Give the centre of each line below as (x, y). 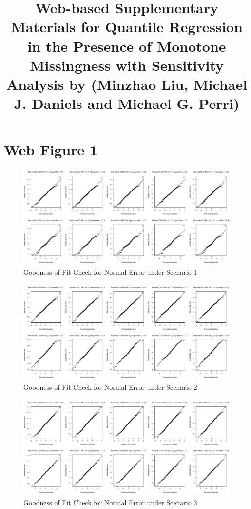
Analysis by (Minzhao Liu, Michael (127, 84)
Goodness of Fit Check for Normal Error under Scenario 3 (110, 502)
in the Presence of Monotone (127, 46)
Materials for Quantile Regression (127, 27)
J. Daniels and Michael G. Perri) (127, 103)
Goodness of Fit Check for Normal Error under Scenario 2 (110, 387)
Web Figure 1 (51, 150)
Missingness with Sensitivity (127, 65)
